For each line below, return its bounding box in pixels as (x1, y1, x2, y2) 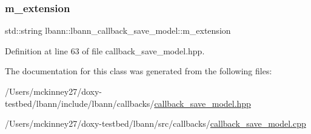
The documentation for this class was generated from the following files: (5, 65, 272, 77)
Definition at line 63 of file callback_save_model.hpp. (5, 44, 205, 57)
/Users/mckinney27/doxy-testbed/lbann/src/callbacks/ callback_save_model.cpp (5, 117, 306, 130)
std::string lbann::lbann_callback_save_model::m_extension (5, 24, 231, 37)
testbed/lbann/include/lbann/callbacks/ (5, 97, 155, 109)
